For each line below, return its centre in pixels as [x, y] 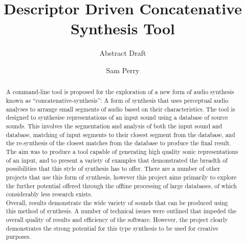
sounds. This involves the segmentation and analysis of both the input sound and [114, 126]
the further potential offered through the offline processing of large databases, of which [121, 185]
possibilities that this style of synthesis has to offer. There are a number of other [113, 169]
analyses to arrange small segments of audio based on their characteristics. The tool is [120, 109]
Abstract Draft [123, 53]
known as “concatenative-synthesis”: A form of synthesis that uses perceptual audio [117, 100]
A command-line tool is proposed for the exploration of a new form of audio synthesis [120, 92]
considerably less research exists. [49, 194]
